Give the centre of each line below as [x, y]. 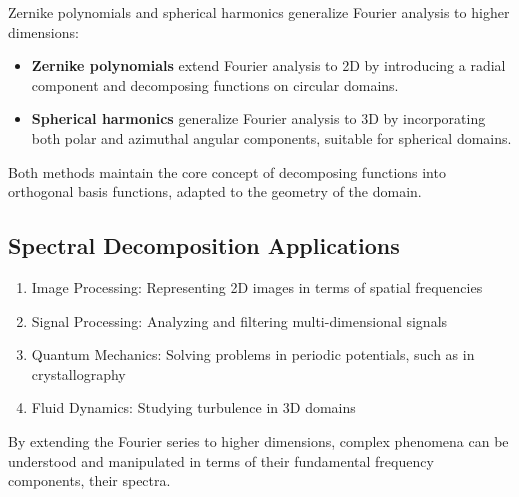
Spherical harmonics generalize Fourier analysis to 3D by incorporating [258, 118]
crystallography [78, 373]
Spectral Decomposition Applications [204, 245]
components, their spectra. [89, 480]
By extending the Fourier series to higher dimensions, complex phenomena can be [258, 440]
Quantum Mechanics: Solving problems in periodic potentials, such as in [253, 354]
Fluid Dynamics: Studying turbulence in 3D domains [193, 407]
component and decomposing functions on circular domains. [215, 84]
